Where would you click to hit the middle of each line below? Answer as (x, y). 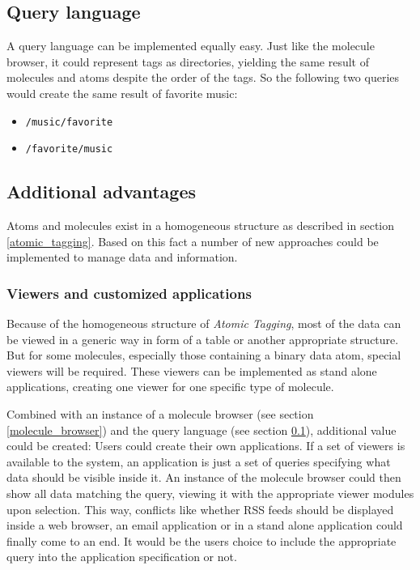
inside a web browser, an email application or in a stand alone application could (205, 525)
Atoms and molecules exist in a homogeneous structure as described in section (201, 225)
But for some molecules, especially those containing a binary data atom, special (204, 355)
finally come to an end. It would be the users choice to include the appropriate (202, 540)
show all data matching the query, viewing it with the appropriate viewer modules (210, 493)
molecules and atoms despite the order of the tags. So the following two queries (203, 77)
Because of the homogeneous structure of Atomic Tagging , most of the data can (204, 323)
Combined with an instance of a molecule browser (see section (160, 414)
